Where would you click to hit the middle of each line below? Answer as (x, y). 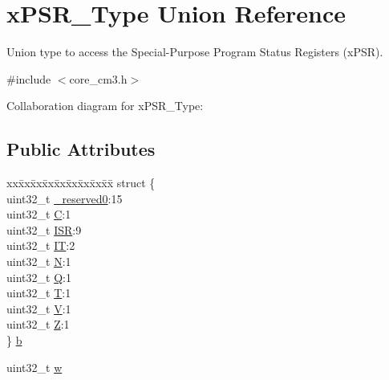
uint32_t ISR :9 (44, 229)
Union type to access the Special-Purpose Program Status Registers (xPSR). (195, 52)
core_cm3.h (98, 78)
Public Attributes (81, 149)
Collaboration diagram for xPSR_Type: (105, 106)
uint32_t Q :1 (39, 277)
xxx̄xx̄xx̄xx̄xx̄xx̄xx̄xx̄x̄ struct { (81, 183)
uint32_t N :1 (39, 262)
